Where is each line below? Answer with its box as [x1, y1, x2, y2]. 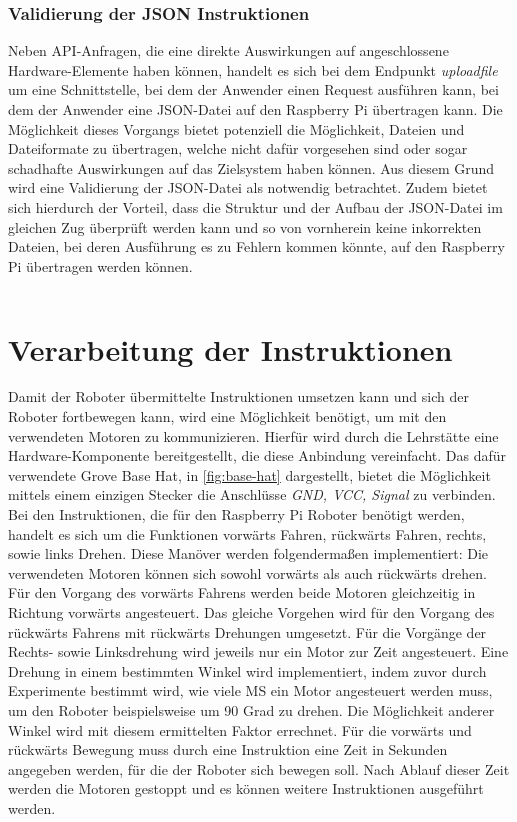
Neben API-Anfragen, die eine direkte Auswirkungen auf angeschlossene [8, 40, 449, 61]
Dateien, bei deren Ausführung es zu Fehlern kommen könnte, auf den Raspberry [8, 236, 505, 257]
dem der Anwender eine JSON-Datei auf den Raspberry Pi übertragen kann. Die [8, 99, 503, 119]
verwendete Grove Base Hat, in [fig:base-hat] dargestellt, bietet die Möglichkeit [8, 464, 491, 485]
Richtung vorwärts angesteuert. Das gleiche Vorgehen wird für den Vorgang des [8, 602, 495, 622]
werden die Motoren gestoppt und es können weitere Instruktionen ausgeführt [8, 778, 484, 799]
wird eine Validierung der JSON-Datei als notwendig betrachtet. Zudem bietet [8, 177, 488, 198]
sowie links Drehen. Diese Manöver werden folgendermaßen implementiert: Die [8, 543, 489, 564]
